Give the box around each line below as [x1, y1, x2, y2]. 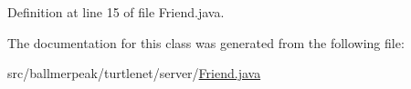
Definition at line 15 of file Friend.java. [7, 3, 225, 21]
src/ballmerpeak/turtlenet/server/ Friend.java [7, 64, 261, 83]
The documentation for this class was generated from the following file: [7, 33, 405, 52]
